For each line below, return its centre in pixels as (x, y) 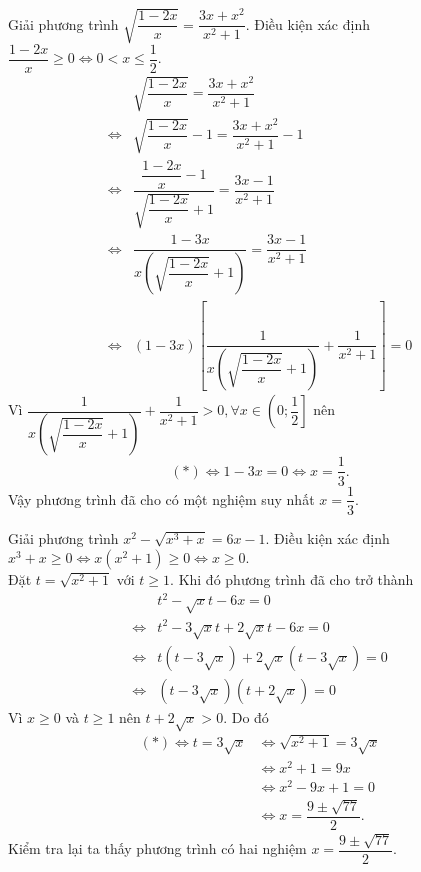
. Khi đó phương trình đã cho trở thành (292, 579)
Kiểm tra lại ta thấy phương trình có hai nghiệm (157, 848)
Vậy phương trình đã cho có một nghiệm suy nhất (161, 498)
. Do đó (246, 717)
